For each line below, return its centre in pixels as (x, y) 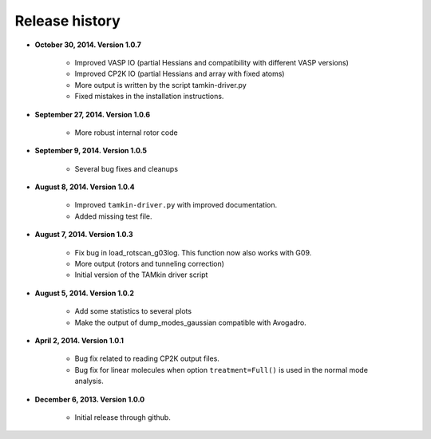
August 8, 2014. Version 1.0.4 (85, 187)
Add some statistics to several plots (133, 311)
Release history (68, 21)
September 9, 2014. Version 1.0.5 (91, 151)
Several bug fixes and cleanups (127, 168)
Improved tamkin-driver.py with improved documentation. (176, 205)
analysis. (89, 381)
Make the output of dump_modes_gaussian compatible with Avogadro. (190, 322)
